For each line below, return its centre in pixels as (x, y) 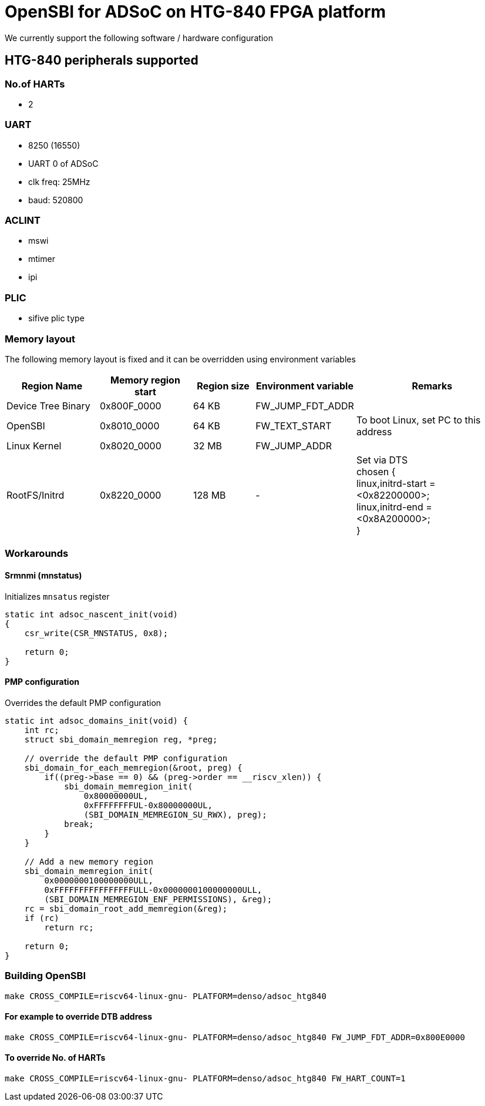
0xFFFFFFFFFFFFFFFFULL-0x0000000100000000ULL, (153, 890)
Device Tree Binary (48, 406)
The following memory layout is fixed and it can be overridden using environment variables (180, 359)
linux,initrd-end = (394, 507)
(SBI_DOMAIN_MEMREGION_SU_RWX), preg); (175, 814)
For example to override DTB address (79, 1017)
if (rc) (42, 918)
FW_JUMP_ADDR (294, 446)
